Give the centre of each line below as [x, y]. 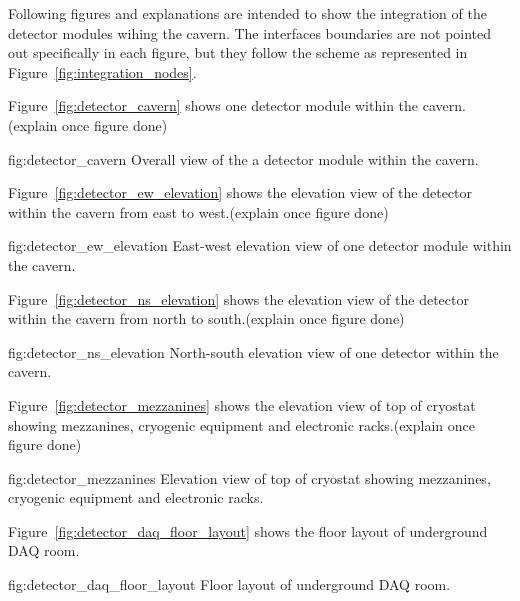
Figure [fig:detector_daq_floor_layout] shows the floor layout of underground [248, 530]
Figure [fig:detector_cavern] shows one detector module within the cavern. [237, 105]
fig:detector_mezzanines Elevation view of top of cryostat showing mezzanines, [249, 477]
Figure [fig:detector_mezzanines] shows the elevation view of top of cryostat [242, 404]
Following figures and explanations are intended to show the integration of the [247, 13]
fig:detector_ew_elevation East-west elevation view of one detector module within [260, 245]
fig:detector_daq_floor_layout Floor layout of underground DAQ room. [229, 584]
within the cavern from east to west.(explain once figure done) [198, 211]
